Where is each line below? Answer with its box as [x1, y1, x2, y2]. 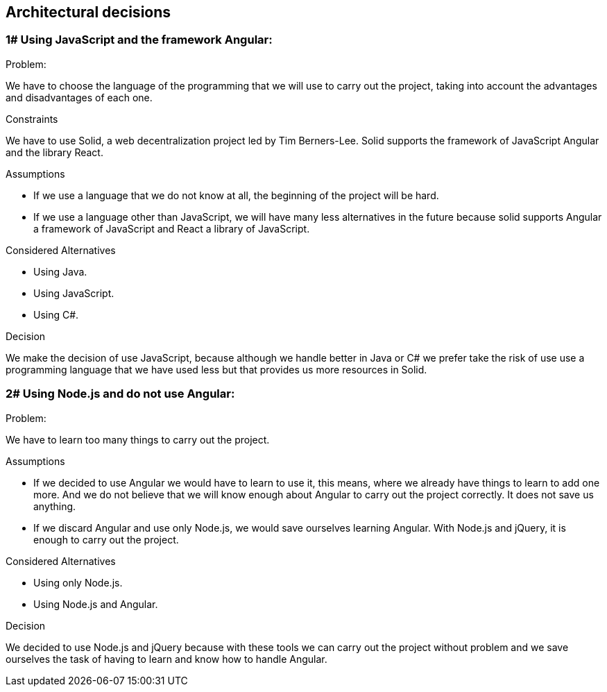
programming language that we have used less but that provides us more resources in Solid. [6, 363, 427, 375]
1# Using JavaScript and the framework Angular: [6, 33, 273, 47]
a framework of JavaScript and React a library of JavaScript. [33, 222, 310, 235]
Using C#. [33, 308, 79, 321]
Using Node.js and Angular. [33, 598, 158, 610]
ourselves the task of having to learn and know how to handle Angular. [6, 652, 327, 665]
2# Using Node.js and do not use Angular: [6, 387, 235, 401]
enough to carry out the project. [33, 533, 179, 546]
